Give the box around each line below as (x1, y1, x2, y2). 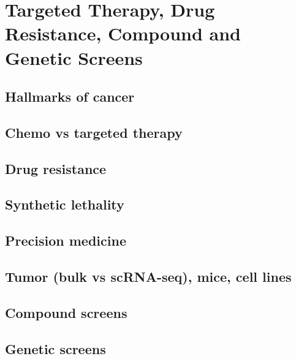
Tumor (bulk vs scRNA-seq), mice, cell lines (5, 267, 292, 286)
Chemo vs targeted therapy (5, 123, 183, 142)
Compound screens (5, 303, 127, 322)
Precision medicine (5, 231, 126, 250)
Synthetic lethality (5, 195, 124, 214)
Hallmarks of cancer (5, 87, 135, 106)
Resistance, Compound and (5, 21, 241, 46)
